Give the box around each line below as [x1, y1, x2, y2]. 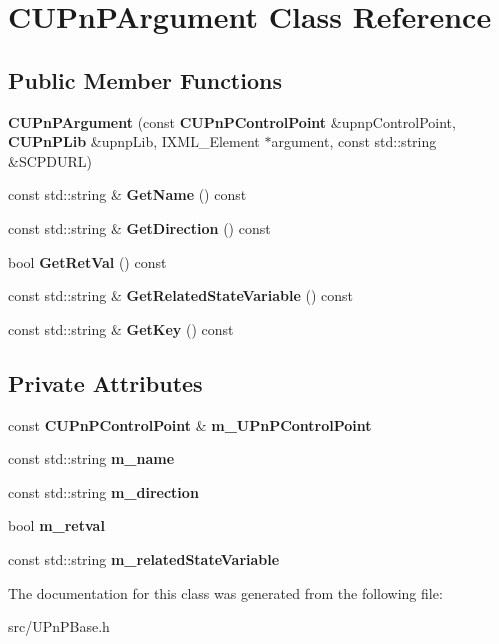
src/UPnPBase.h [8, 616, 110, 637]
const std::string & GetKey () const [8, 318, 234, 339]
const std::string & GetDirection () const [8, 217, 271, 238]
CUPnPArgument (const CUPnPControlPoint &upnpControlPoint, [8, 111, 456, 132]
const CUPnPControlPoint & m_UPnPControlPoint [8, 414, 372, 435]
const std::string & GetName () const [8, 184, 247, 205]
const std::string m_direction [8, 481, 199, 502]
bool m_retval [8, 515, 105, 536]
